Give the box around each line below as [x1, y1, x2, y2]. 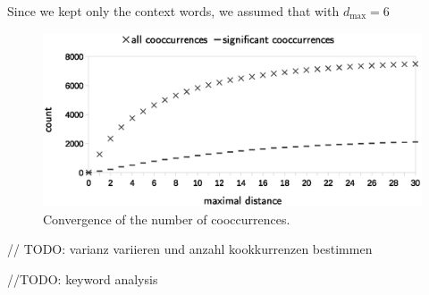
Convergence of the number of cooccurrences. [43, 209, 290, 228]
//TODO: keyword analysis [7, 269, 158, 288]
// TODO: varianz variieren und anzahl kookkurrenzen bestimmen [7, 240, 373, 258]
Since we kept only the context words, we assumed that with [7, 2, 340, 20]
